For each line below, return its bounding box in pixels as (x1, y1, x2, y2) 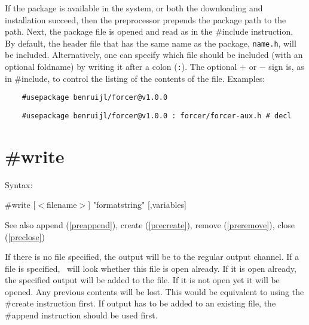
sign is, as (268, 60, 304, 73)
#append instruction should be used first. (5, 309, 158, 321)
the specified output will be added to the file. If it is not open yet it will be (5, 274, 280, 286)
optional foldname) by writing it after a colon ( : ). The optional (5, 60, 237, 73)
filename (47, 198, 77, 211)
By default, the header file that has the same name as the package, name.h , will (5, 36, 296, 49)
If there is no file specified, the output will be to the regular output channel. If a (5, 250, 299, 263)
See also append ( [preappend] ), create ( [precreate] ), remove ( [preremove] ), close (5, 218, 295, 231)
